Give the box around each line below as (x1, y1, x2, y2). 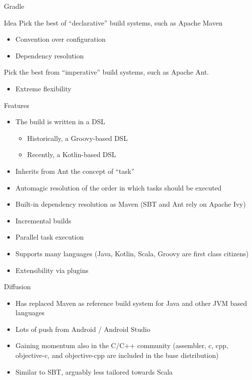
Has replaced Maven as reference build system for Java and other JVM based (15, 298, 247, 308)
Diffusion (4, 281, 31, 292)
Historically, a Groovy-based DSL (27, 133, 128, 143)
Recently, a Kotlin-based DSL (27, 149, 116, 160)
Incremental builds (15, 215, 71, 225)
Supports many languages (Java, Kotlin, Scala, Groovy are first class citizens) (15, 248, 249, 258)
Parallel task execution (15, 232, 84, 242)
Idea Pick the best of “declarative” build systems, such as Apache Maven (4, 17, 223, 27)
